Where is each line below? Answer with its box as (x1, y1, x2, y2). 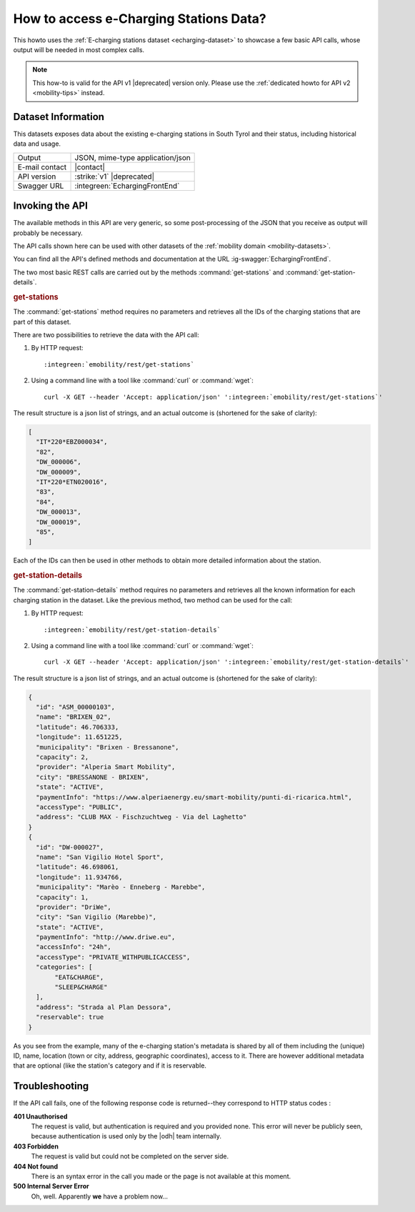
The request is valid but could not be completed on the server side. (31, 1152, 229, 1161)
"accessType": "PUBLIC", (36, 803, 123, 811)
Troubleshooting (13, 1080, 89, 1093)
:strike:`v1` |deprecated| (74, 172, 155, 182)
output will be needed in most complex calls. (13, 45, 145, 54)
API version (17, 172, 56, 182)
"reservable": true (36, 1013, 104, 1021)
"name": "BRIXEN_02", (36, 713, 112, 721)
